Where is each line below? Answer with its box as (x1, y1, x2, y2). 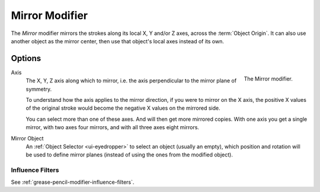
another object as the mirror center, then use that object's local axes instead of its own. (11, 37, 225, 44)
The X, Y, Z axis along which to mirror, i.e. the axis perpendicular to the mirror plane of (25, 77, 237, 84)
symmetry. (25, 85, 52, 92)
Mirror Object (11, 135, 44, 142)
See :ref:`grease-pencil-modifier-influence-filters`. (11, 178, 135, 185)
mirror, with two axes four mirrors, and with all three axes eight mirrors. (25, 124, 200, 131)
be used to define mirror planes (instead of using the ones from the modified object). (25, 151, 233, 158)
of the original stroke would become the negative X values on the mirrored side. (25, 104, 220, 112)
